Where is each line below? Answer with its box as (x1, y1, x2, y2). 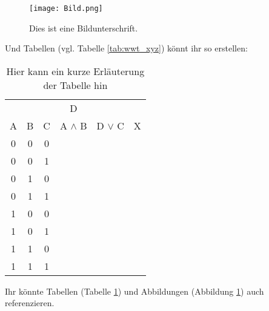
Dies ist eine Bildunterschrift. (29, 21, 138, 34)
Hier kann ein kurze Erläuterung (6, 64, 145, 78)
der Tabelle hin (43, 77, 108, 92)
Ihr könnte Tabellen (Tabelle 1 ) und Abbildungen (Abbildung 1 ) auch (5, 284, 264, 297)
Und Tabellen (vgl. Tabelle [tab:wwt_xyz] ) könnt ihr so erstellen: (5, 42, 248, 54)
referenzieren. (5, 296, 55, 309)
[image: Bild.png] (29, 4, 103, 13)
